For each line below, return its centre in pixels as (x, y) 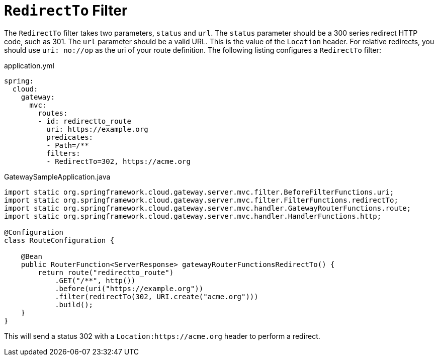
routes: (53, 113)
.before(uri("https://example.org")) (129, 288)
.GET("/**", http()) (95, 280)
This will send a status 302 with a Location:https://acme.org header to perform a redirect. (162, 336)
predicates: (70, 137)
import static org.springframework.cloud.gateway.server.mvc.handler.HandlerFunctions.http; (193, 216)
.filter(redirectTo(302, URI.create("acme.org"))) (157, 296)
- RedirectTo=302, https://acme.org (118, 161)
